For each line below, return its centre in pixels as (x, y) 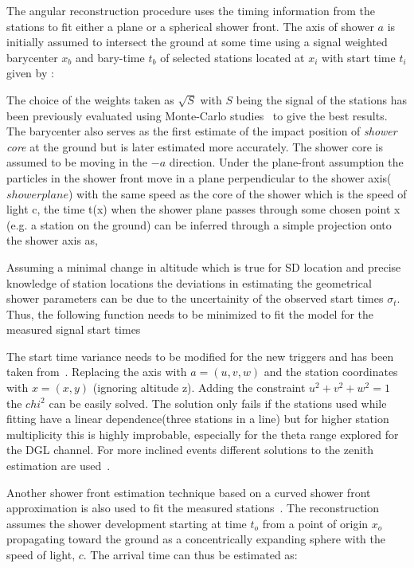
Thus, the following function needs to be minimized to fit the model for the (190, 313)
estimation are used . (59, 466)
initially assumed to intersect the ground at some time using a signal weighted (197, 42)
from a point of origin (315, 523)
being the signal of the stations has (321, 99)
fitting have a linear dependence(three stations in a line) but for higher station (198, 419)
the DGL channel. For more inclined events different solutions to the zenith (190, 450)
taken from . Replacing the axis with (97, 372)
